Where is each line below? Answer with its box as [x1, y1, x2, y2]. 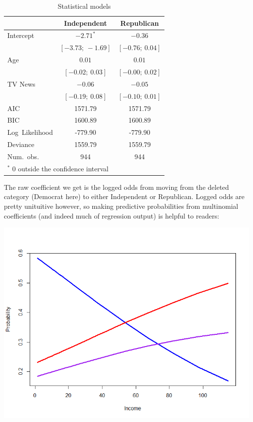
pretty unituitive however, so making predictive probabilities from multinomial [4, 201, 238, 211]
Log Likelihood [7, 127, 53, 137]
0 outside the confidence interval [12, 163, 109, 173]
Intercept [7, 30, 35, 40]
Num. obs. [7, 151, 39, 161]
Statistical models [57, 1, 111, 11]
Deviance [7, 139, 35, 149]
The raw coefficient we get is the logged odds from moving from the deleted [4, 182, 229, 192]
